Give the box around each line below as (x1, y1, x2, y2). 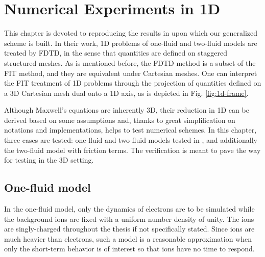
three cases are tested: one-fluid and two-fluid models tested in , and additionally (4, 135, 257, 145)
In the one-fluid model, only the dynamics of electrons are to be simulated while (4, 203, 255, 214)
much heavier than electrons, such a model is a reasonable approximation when (4, 233, 252, 244)
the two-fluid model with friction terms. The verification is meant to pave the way (4, 144, 261, 155)
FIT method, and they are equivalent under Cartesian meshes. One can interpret (4, 67, 257, 78)
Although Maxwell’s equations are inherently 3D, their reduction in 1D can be (4, 105, 249, 115)
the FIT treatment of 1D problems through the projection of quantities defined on (4, 78, 261, 88)
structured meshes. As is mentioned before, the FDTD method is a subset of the (4, 57, 256, 68)
